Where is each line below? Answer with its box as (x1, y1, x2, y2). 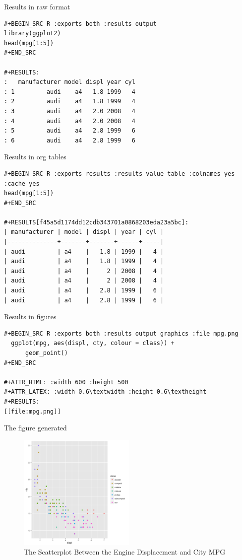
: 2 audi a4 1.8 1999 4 (4, 98, 135, 105)
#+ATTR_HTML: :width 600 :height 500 (4, 378, 128, 386)
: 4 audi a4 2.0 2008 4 (4, 117, 135, 125)
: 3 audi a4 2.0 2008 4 (4, 107, 135, 115)
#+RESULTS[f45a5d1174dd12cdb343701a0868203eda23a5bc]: (4, 218, 189, 226)
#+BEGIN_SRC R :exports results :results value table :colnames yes (4, 170, 235, 177)
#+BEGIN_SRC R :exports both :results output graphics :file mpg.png (4, 330, 239, 337)
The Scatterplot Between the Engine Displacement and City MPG (24, 547, 226, 557)
